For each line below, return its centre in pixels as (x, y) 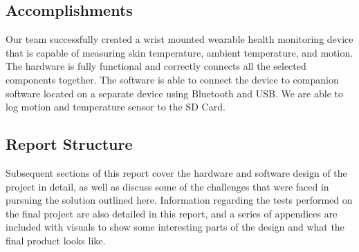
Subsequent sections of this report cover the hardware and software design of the (176, 172)
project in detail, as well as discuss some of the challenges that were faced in (167, 186)
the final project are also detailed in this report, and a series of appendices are (172, 213)
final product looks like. (56, 240)
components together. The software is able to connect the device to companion (172, 79)
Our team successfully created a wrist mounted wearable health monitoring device (179, 39)
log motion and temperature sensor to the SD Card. (116, 107)
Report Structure (69, 144)
